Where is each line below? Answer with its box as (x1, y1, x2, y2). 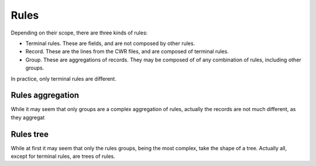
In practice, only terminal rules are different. (11, 75, 116, 82)
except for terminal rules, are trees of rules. (11, 153, 115, 160)
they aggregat (11, 114, 45, 121)
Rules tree (11, 129, 49, 139)
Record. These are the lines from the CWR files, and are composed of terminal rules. (25, 48, 229, 55)
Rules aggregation (11, 91, 79, 101)
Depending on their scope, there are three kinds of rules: (11, 29, 148, 36)
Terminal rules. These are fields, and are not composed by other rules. (25, 40, 195, 47)
